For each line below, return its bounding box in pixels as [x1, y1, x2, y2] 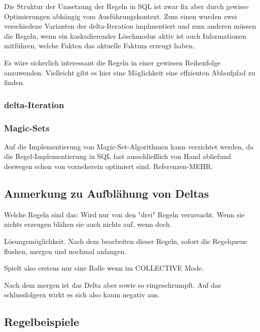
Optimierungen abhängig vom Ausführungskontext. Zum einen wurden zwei [4, 11, 237, 21]
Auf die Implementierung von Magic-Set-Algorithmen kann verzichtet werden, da [4, 141, 253, 151]
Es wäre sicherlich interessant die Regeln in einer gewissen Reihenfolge [4, 57, 221, 67]
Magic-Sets [4, 121, 50, 134]
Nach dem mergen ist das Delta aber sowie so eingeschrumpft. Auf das [4, 279, 221, 290]
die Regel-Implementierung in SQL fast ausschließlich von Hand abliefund [4, 151, 231, 161]
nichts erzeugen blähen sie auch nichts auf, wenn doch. [4, 219, 172, 229]
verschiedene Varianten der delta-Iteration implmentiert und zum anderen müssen [4, 21, 256, 31]
